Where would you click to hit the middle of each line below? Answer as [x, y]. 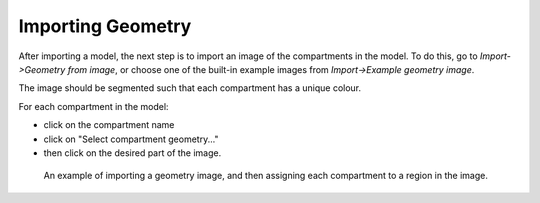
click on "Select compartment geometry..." [131, 139]
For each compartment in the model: [93, 106]
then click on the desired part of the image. [132, 152]
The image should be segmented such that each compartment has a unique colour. [190, 88]
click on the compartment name [109, 125]
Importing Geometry [105, 26]
